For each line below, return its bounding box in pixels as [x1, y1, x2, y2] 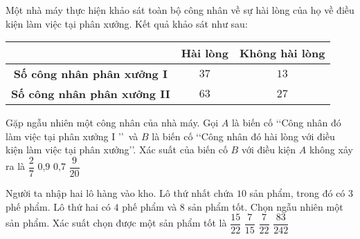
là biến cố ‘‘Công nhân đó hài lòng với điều [152, 128, 335, 143]
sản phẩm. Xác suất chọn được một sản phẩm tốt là [6, 216, 227, 230]
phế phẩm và [122, 199, 177, 213]
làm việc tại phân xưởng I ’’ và [6, 128, 138, 143]
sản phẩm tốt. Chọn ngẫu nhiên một [188, 199, 343, 213]
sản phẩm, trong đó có [249, 186, 345, 200]
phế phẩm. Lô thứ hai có [6, 199, 111, 213]
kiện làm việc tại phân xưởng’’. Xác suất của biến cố [6, 142, 228, 157]
